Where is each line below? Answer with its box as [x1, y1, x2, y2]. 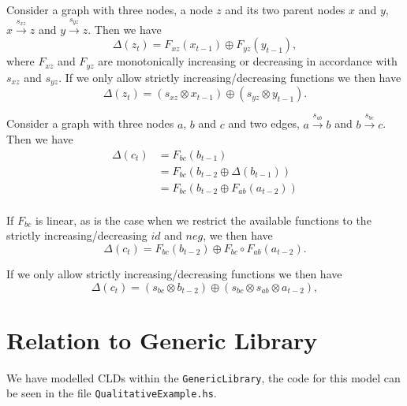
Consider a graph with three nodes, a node [6, 2, 213, 17]
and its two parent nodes [225, 2, 345, 17]
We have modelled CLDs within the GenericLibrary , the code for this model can [6, 369, 401, 386]
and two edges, [228, 115, 300, 132]
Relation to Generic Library [6, 323, 318, 356]
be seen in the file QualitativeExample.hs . [6, 385, 217, 401]
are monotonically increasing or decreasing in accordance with [98, 53, 398, 69]
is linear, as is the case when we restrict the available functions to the [35, 211, 372, 228]
